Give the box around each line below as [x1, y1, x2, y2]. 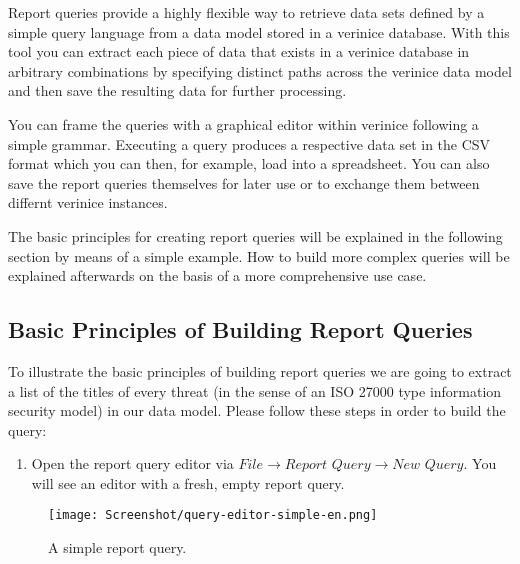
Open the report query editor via [31, 453, 234, 474]
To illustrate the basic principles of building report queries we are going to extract [8, 360, 512, 381]
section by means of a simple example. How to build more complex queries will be [8, 245, 510, 266]
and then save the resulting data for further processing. [8, 80, 347, 101]
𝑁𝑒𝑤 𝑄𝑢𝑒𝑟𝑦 [392, 458, 464, 473]
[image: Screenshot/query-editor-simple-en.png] [48, 508, 378, 523]
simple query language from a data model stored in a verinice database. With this [8, 21, 510, 42]
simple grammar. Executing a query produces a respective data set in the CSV [8, 133, 491, 154]
